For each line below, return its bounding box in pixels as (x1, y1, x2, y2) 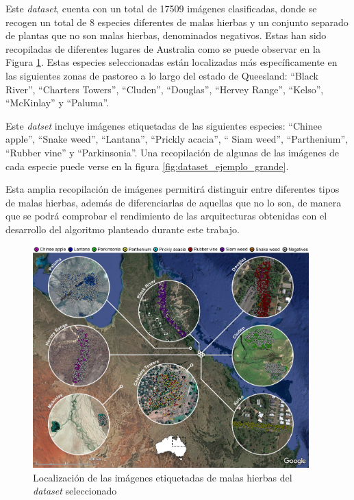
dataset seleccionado (33, 484, 117, 498)
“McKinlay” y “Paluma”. (5, 95, 110, 110)
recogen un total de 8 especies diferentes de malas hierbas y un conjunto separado (5, 14, 349, 29)
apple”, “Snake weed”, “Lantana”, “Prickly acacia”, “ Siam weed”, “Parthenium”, (5, 132, 348, 146)
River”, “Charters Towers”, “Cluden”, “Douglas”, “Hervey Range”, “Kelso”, (5, 82, 324, 96)
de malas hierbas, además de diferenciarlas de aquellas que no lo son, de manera (5, 195, 342, 209)
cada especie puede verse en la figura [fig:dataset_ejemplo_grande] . (5, 158, 289, 173)
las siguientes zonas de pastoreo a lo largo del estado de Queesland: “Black (5, 68, 318, 82)
